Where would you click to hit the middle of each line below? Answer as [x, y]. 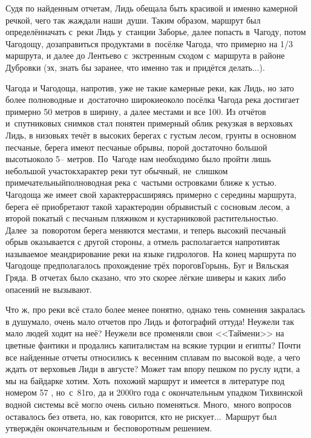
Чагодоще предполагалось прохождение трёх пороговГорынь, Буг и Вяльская [147, 265]
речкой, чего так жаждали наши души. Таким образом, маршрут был [133, 20]
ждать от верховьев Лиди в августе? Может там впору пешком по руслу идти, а [153, 369]
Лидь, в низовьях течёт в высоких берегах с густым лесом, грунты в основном [151, 135]
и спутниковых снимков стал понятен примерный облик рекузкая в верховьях [149, 123]
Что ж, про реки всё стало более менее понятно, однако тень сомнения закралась [155, 309]
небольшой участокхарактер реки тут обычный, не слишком [117, 170]
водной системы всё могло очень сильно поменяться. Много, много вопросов [149, 404]
